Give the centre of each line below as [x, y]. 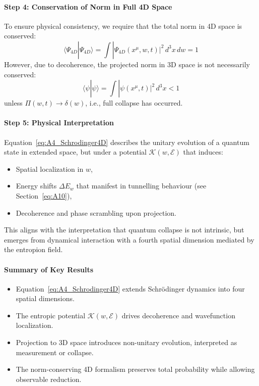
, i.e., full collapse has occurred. [134, 103]
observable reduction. [49, 379]
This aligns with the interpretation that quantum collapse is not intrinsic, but [124, 230]
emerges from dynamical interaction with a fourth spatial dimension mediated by [129, 239]
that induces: [203, 152]
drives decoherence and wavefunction [178, 315]
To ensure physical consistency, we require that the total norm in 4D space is [123, 26]
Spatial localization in [50, 168]
